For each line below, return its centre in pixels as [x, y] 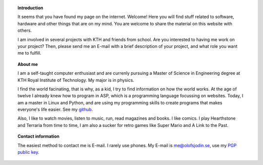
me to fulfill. [29, 53]
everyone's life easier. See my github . [55, 109]
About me [28, 64]
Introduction [30, 8]
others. [25, 31]
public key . [28, 152]
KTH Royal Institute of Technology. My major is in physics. [76, 80]
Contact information [38, 136]
